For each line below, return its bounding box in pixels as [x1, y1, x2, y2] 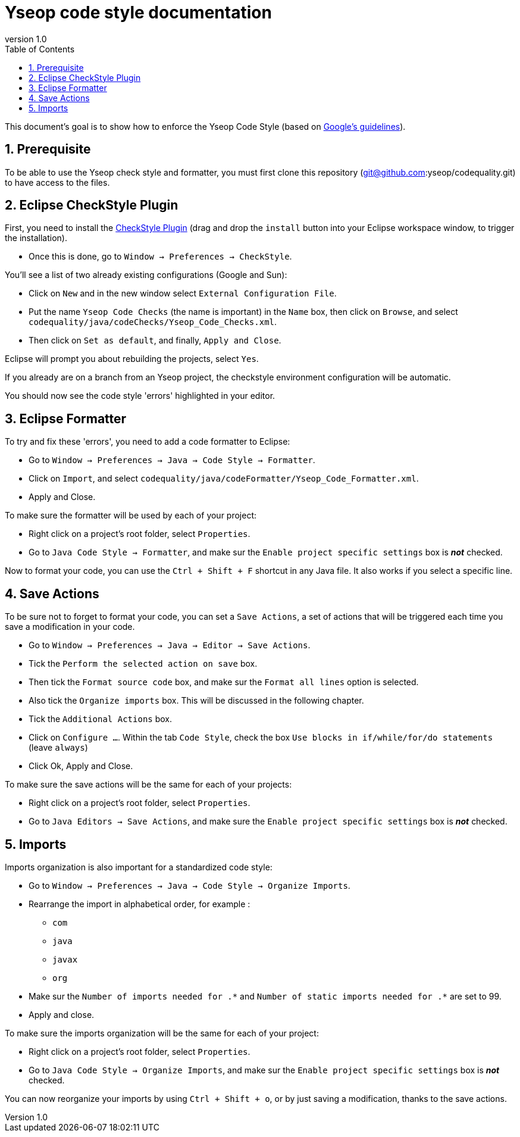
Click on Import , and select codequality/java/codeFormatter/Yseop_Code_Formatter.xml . [29, 473, 419, 484]
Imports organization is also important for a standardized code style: [5, 861, 272, 872]
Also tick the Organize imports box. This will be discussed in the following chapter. [29, 695, 364, 706]
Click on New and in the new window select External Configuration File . [29, 288, 337, 299]
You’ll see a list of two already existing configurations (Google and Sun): [5, 270, 287, 280]
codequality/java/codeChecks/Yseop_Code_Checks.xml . [29, 317, 277, 327]
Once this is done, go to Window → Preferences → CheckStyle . [29, 251, 292, 262]
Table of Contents [5, 43, 75, 54]
